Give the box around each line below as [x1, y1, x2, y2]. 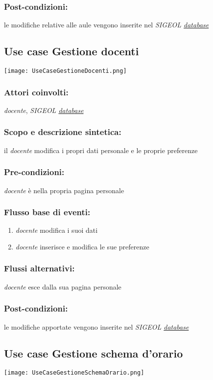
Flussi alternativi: [4, 262, 75, 274]
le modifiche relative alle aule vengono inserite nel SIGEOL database [4, 20, 209, 30]
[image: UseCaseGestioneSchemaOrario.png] [4, 369, 144, 377]
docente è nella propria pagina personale [4, 185, 124, 195]
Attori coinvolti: [4, 86, 69, 98]
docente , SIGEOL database [4, 105, 84, 115]
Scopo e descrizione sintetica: [4, 126, 121, 138]
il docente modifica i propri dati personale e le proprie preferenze [4, 145, 198, 155]
